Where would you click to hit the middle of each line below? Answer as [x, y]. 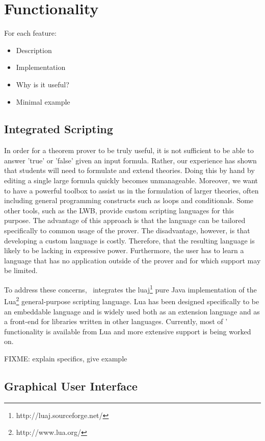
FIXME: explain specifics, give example [66, 358]
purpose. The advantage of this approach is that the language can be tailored [125, 220]
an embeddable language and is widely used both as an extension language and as [132, 311]
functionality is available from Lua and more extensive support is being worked [128, 331]
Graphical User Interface [71, 386]
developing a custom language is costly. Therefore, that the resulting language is [129, 240]
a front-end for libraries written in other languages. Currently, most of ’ [116, 321]
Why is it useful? [43, 84]
